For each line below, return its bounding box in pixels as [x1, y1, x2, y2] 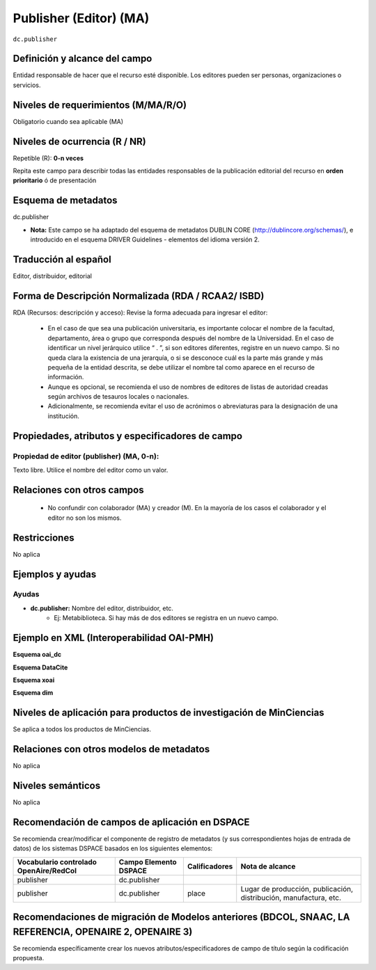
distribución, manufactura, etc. [240, 893, 341, 903]
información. [47, 373, 84, 381]
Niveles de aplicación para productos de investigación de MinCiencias [13, 707, 324, 719]
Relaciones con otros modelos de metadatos [13, 743, 210, 755]
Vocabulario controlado [17, 857, 97, 866]
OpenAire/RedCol [17, 866, 77, 875]
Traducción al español [13, 253, 111, 265]
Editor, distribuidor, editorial [13, 272, 92, 280]
